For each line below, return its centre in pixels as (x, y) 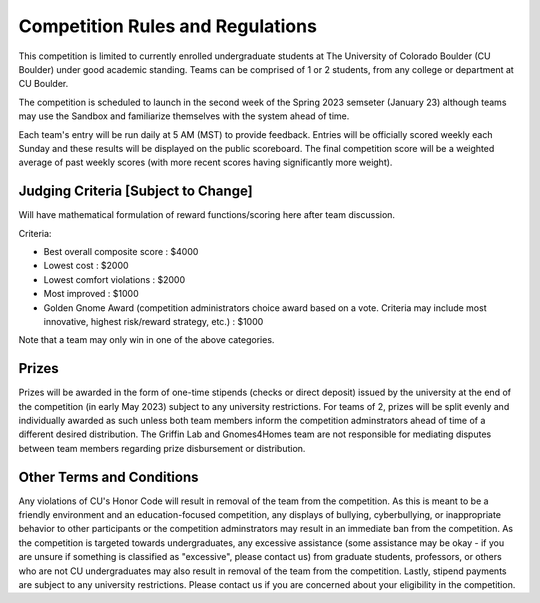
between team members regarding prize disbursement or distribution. (162, 448)
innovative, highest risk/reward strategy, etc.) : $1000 (153, 321)
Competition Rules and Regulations (167, 26)
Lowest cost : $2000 (86, 266)
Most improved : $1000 (91, 294)
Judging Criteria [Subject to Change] (136, 191)
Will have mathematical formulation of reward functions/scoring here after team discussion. (206, 215)
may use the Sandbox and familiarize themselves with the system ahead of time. (184, 116)
